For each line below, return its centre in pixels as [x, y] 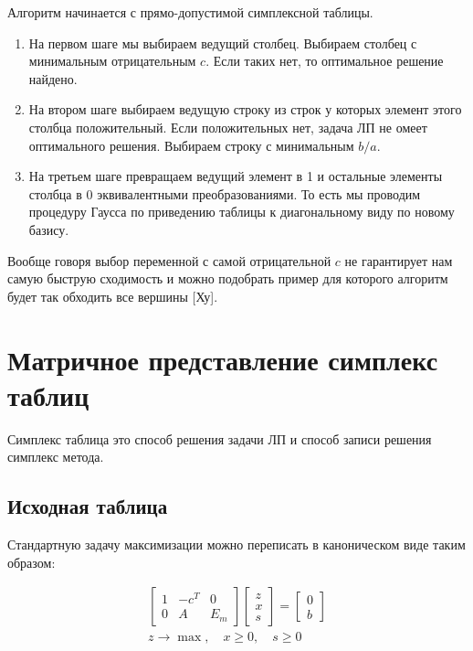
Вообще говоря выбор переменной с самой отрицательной [169, 260]
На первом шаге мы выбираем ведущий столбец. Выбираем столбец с [223, 43]
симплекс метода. [56, 457]
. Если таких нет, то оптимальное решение [325, 61]
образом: [32, 562]
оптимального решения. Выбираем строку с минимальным [191, 145]
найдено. [53, 78]
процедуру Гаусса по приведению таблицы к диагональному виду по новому [242, 212]
